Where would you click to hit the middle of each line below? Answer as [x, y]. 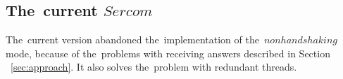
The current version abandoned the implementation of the [132, 39]
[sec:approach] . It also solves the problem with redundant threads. [154, 67]
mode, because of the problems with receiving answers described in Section [168, 53]
